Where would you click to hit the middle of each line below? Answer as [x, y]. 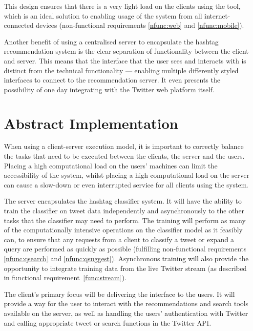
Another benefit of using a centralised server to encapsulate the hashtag [111, 41]
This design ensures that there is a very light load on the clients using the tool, [122, 6]
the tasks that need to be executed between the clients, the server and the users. [124, 156]
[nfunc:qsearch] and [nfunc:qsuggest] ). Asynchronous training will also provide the [126, 258]
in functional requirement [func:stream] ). [65, 278]
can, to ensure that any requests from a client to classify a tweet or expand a [119, 239]
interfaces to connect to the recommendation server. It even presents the [112, 80]
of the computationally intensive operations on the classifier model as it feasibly [123, 230]
